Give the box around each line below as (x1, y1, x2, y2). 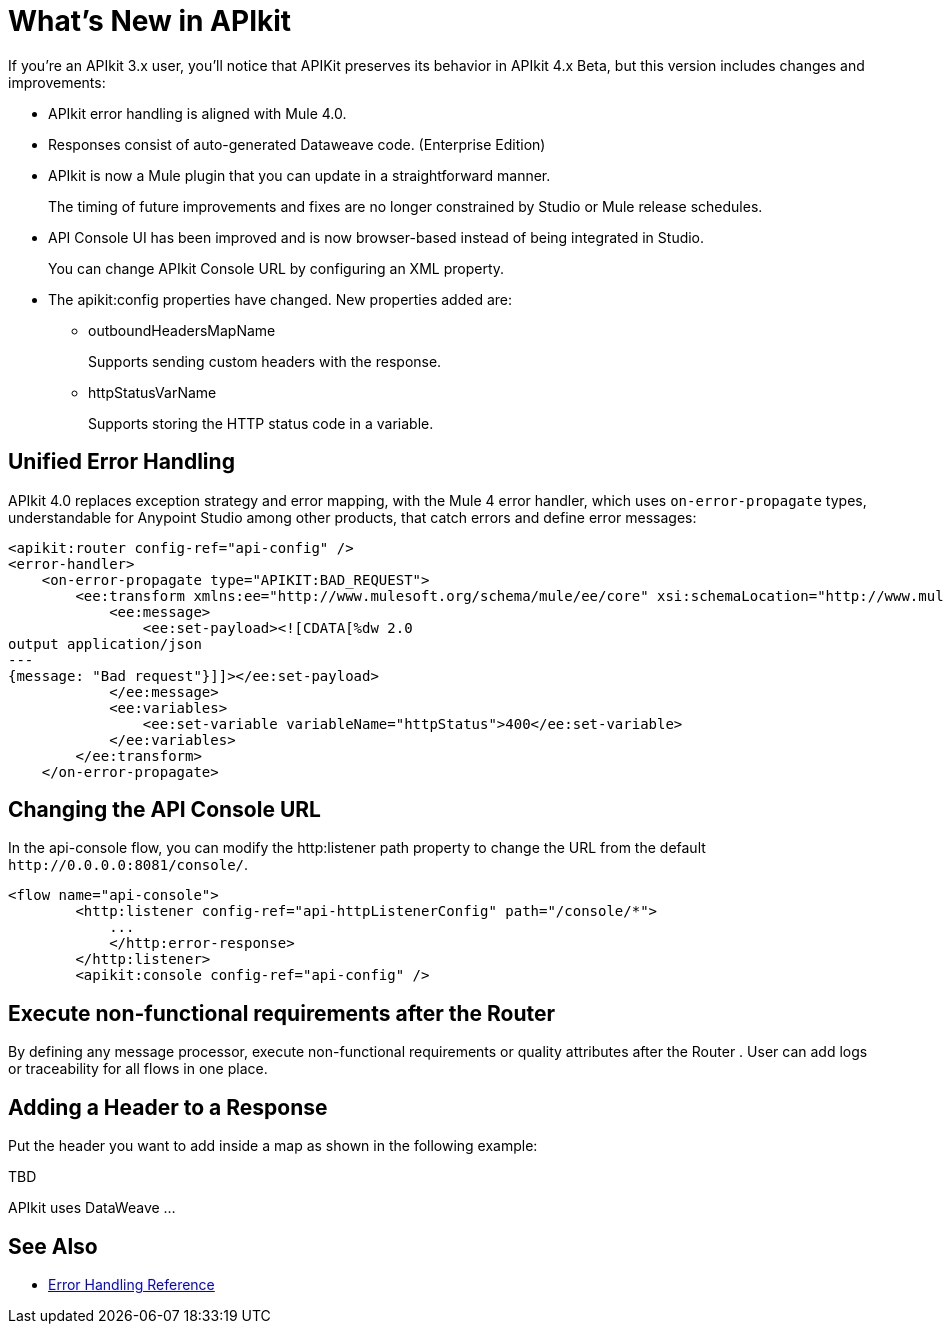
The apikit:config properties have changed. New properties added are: (48, 290, 513, 308)
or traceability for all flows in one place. (8, 1060, 268, 1078)
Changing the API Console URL (8, 797, 321, 823)
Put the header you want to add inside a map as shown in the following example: (8, 1137, 538, 1155)
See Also (8, 1233, 98, 1259)
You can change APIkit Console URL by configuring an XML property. (48, 259, 505, 277)
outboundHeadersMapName (88, 321, 276, 339)
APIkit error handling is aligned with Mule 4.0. (48, 104, 347, 122)
